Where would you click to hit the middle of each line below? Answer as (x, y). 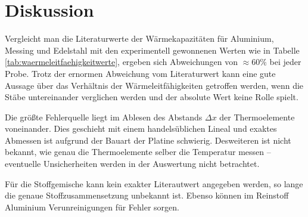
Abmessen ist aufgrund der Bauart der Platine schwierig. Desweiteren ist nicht (148, 140)
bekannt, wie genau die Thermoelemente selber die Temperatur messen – (138, 152)
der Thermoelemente (257, 117)
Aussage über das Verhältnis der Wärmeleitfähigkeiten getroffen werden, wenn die (154, 85)
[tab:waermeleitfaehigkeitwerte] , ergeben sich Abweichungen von (122, 62)
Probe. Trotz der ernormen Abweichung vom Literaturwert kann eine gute (140, 73)
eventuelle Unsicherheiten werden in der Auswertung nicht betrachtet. (132, 164)
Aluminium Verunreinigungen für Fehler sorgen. (92, 207)
